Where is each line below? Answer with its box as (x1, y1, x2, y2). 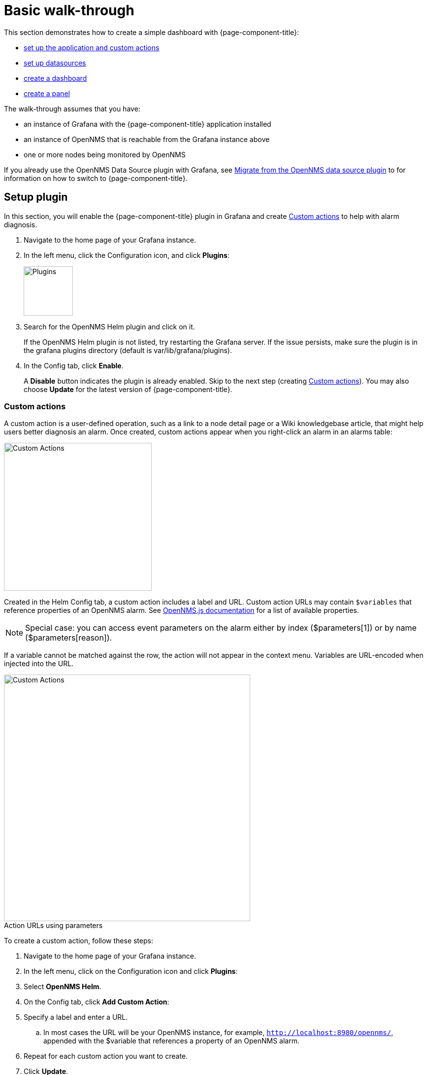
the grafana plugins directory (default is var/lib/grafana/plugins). (24, 346, 232, 355)
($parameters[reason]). (25, 633, 112, 643)
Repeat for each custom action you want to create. (24, 1052, 188, 1061)
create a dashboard (24, 73, 87, 82)
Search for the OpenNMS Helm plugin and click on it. (24, 322, 195, 331)
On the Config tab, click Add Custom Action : (24, 998, 169, 1006)
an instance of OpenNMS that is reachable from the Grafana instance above (24, 135, 270, 143)
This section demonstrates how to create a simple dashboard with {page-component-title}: (4, 28, 299, 36)
